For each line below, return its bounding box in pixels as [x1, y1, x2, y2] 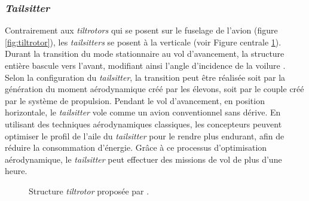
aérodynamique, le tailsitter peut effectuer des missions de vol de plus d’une [5, 153, 282, 165]
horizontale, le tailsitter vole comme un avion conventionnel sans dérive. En [5, 106, 281, 118]
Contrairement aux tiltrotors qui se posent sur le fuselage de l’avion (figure [5, 24, 278, 36]
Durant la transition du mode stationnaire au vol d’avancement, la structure [5, 47, 284, 60]
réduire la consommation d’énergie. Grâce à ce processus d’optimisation [5, 141, 267, 154]
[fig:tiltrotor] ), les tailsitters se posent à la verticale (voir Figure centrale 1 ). [5, 35, 282, 48]
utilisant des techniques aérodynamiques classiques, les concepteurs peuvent [5, 117, 282, 130]
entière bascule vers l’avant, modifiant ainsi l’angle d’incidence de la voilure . [5, 59, 286, 71]
